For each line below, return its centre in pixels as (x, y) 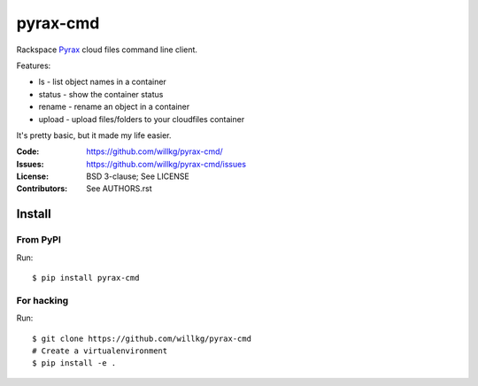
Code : (28, 151)
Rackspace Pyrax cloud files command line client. (107, 50)
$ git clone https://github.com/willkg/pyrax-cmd (142, 338)
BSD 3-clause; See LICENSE (138, 176)
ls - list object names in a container (103, 82)
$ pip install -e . (74, 363)
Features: (34, 66)
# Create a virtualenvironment (100, 351)
